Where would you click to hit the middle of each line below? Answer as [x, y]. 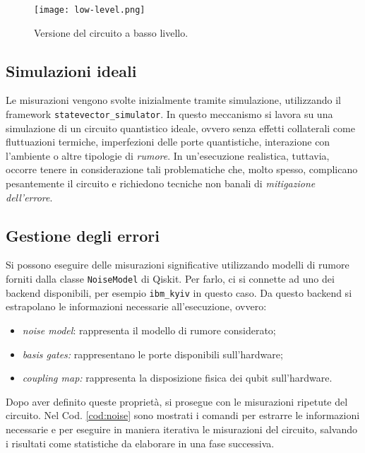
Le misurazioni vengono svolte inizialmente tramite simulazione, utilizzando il [173, 100]
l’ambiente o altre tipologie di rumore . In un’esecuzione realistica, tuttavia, [168, 155]
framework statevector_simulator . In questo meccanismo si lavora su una [169, 114]
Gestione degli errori [83, 235]
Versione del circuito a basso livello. [111, 32]
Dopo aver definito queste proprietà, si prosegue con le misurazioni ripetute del [177, 401]
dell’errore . [29, 197]
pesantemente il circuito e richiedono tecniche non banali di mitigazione [161, 183]
